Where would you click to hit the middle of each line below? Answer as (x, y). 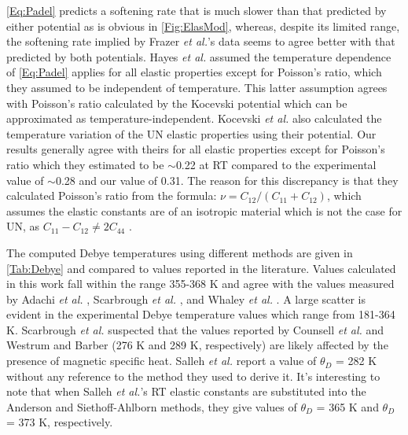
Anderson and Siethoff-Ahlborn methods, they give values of (152, 406)
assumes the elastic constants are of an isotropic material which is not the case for (204, 210)
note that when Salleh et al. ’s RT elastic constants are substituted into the (186, 391)
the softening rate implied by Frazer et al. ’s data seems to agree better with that (201, 41)
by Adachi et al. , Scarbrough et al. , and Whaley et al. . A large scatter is (186, 299)
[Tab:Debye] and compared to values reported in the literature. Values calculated (201, 268)
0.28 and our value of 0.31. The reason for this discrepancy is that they (227, 180)
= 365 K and (347, 406)
